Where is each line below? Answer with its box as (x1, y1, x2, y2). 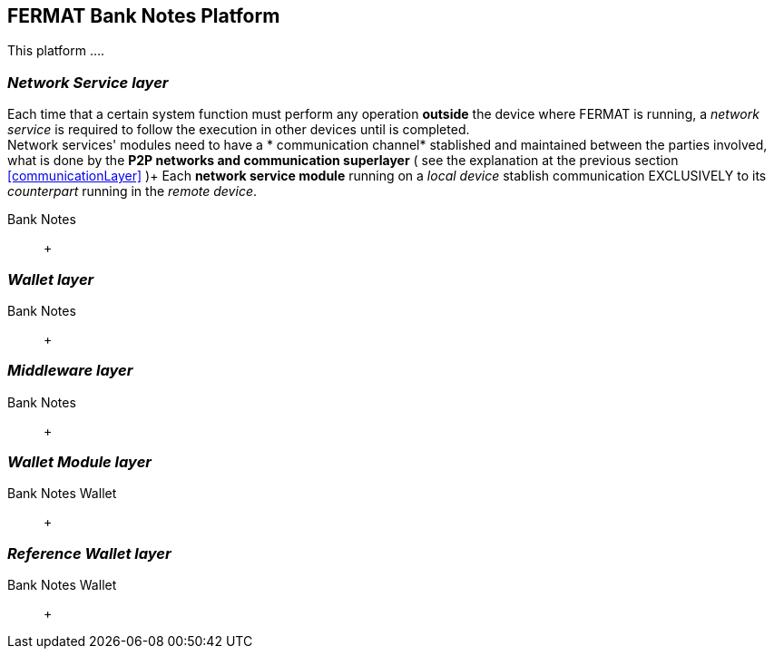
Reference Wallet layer (7, 543, 171, 563)
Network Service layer (7, 73, 169, 92)
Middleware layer (7, 361, 133, 380)
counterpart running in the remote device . (7, 183, 257, 200)
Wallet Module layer (7, 453, 152, 472)
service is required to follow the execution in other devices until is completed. (7, 122, 470, 138)
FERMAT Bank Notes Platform (7, 5, 280, 27)
